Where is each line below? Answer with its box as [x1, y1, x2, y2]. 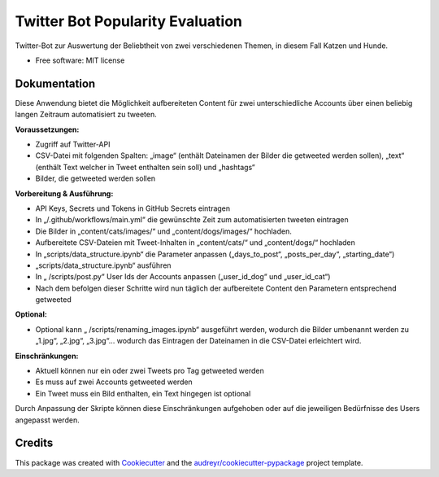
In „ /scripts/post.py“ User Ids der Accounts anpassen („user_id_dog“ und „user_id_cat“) [35, 272, 331, 282]
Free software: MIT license [35, 55, 125, 65]
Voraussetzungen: [15, 125, 80, 134]
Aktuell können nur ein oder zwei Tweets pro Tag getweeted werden [35, 366, 264, 376]
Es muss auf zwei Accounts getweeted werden [35, 377, 193, 387]
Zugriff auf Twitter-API [35, 139, 111, 150]
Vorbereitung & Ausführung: [15, 188, 114, 199]
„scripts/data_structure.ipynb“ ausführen [35, 260, 172, 270]
